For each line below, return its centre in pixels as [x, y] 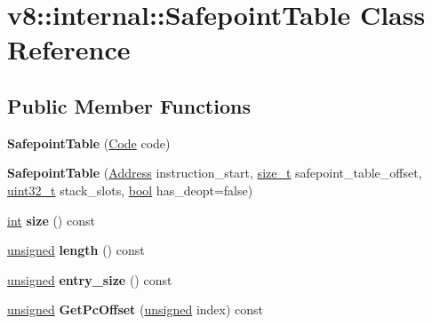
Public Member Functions [129, 105]
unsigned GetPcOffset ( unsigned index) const [136, 309]
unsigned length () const [76, 250]
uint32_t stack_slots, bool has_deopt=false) [130, 190]
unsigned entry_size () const [90, 279]
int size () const [51, 220]
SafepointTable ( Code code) [89, 143]
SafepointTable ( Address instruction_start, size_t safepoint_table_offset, [215, 173]
